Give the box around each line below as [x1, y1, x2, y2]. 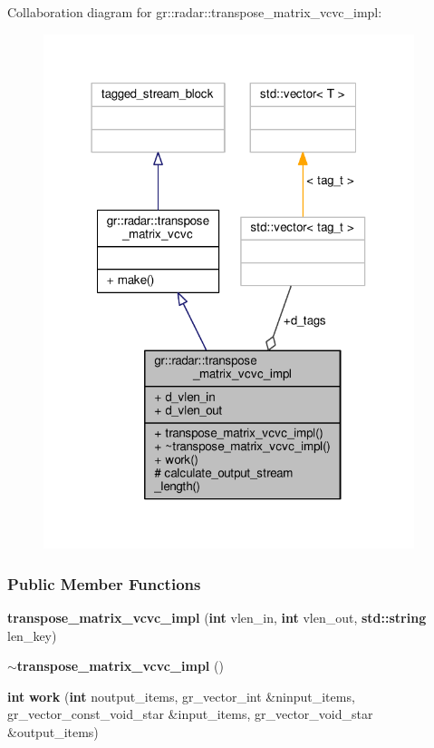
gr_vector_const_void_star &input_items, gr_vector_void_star [7, 704, 373, 723]
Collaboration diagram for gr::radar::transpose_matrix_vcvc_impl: [7, 3, 382, 21]
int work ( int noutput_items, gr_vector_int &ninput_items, [7, 686, 355, 705]
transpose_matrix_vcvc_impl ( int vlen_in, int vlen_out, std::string [7, 608, 427, 627]
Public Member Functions [7, 572, 201, 595]
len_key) [7, 625, 57, 645]
